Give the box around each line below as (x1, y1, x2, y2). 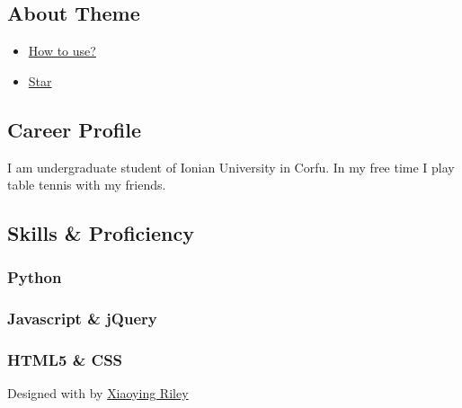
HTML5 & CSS (7, 349, 123, 371)
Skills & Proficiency (7, 219, 195, 247)
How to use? (28, 41, 96, 60)
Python (7, 266, 62, 288)
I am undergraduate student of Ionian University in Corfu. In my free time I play (7, 157, 455, 176)
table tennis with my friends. (7, 175, 166, 194)
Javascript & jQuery (7, 307, 157, 330)
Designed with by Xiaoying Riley (7, 384, 189, 403)
